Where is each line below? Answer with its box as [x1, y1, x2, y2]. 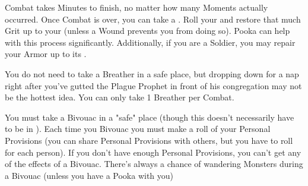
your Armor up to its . [5, 48, 87, 60]
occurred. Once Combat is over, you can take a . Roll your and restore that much [5, 12, 301, 25]
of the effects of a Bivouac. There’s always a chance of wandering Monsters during [5, 157, 303, 170]
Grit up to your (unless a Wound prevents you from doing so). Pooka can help [5, 24, 290, 37]
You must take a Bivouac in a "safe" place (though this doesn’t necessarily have [5, 111, 294, 123]
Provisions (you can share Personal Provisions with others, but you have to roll [5, 134, 293, 146]
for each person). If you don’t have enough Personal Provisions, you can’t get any [5, 146, 301, 158]
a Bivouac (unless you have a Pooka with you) [5, 169, 174, 181]
